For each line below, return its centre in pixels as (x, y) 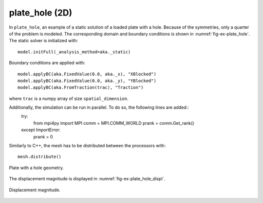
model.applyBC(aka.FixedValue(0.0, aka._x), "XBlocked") (87, 74)
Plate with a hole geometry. (37, 168)
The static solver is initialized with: (43, 41)
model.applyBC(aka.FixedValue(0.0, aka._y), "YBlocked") (87, 81)
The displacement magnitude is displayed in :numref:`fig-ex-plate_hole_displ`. (87, 179)
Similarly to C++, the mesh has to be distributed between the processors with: (87, 146)
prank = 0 (43, 136)
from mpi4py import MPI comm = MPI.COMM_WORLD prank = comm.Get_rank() (114, 123)
